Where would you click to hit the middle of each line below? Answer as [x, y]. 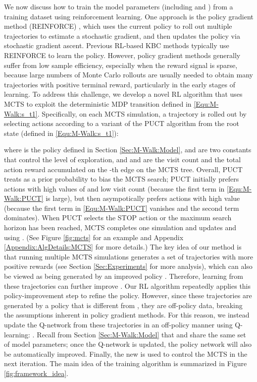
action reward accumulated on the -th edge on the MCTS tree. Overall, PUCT [123, 169]
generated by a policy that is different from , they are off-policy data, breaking [123, 305]
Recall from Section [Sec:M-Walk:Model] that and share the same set [141, 334]
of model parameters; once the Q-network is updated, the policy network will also [128, 344]
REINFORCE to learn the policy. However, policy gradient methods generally [122, 55]
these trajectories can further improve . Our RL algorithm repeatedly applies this [128, 286]
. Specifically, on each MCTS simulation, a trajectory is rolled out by [142, 113]
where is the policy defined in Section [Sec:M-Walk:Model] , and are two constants [128, 150]
